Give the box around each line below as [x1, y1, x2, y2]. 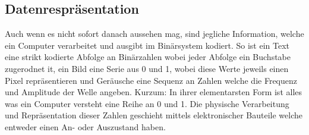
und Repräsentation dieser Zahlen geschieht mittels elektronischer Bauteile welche [5, 109, 302, 121]
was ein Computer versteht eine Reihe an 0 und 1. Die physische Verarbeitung [5, 97, 289, 109]
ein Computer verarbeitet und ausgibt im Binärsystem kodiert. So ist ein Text [5, 39, 290, 51]
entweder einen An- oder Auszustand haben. [5, 120, 166, 133]
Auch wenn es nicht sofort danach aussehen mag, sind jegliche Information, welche [5, 27, 304, 40]
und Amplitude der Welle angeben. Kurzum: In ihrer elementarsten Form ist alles [5, 86, 302, 98]
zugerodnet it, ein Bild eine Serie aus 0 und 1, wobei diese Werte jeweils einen [5, 62, 289, 74]
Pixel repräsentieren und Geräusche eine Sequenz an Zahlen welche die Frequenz [5, 74, 297, 86]
